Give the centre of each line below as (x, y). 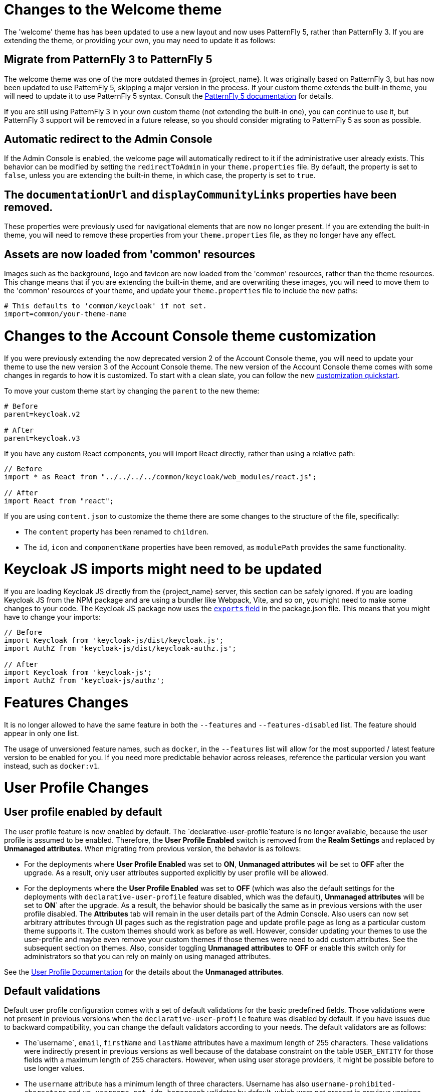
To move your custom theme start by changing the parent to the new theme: (132, 391)
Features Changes (66, 702)
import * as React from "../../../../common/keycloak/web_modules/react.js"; (160, 477)
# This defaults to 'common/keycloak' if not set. (105, 306)
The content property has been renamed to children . (117, 531)
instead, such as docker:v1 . (52, 766)
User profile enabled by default (83, 812)
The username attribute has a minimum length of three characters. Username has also (167, 1084)
